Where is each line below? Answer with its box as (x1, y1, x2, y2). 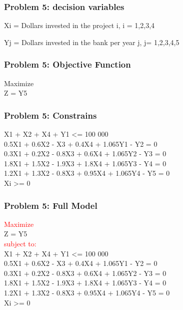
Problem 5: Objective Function (4, 58, 131, 71)
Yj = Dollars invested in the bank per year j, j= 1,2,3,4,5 (4, 37, 179, 47)
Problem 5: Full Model (4, 199, 97, 211)
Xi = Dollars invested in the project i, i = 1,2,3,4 (4, 20, 155, 31)
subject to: (4, 238, 36, 248)
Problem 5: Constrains (4, 109, 97, 121)
